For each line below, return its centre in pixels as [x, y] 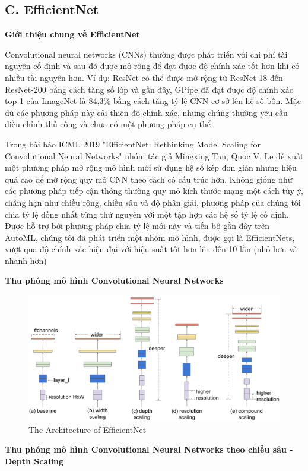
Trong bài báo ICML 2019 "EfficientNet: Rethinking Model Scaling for [133, 144]
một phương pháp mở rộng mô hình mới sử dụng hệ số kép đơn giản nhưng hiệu [151, 167]
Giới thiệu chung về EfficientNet [72, 34]
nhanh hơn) [26, 260]
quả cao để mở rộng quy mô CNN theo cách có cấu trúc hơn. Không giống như [149, 179]
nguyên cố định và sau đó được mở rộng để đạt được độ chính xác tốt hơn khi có [152, 66]
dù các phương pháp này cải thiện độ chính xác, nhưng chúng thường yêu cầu [146, 112]
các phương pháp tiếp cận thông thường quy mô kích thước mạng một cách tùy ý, [154, 191]
